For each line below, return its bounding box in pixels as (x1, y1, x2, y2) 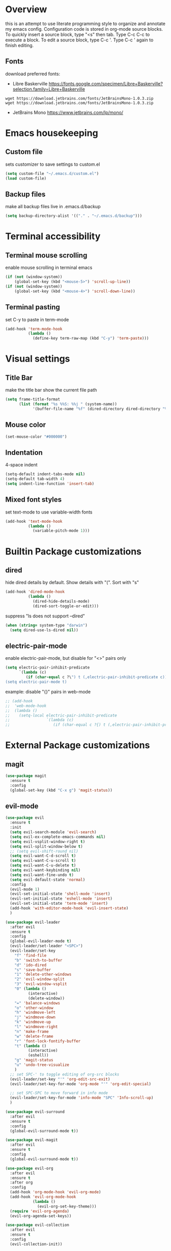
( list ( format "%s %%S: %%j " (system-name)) (18, 401, 117, 407)
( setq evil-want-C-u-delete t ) (10, 863, 76, 868)
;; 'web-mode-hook (5, 703, 47, 708)
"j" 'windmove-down (14, 1015, 56, 1020)
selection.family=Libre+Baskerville (12, 86, 85, 92)
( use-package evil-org (5, 1166, 53, 1171)
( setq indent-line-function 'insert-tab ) (5, 481, 95, 486)
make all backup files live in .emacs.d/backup (5, 204, 101, 210)
